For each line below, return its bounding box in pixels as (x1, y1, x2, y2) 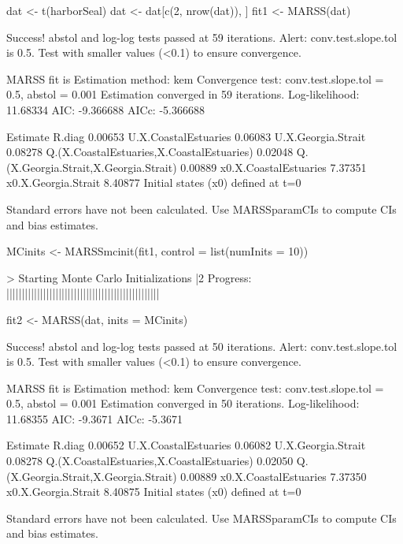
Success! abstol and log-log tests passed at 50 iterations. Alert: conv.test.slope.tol (6, 337, 397, 354)
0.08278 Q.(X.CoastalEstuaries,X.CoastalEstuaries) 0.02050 (6, 453, 294, 469)
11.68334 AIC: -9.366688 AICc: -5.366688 (6, 101, 205, 117)
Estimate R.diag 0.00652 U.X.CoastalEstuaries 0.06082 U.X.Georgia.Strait (6, 437, 366, 453)
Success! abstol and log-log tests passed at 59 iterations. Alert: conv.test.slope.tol (6, 28, 397, 45)
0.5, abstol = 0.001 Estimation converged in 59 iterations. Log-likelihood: (6, 86, 360, 102)
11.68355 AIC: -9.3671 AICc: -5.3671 (6, 410, 183, 427)
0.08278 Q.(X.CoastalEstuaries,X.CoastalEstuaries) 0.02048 (6, 143, 294, 160)
